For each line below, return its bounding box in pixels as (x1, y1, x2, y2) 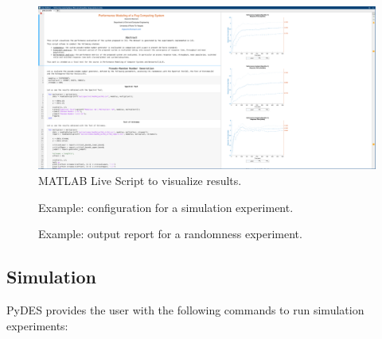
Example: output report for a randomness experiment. (38, 225, 302, 242)
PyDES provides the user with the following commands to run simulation (6, 301, 364, 318)
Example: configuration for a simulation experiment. (38, 198, 294, 215)
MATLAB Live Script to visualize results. (38, 171, 242, 188)
